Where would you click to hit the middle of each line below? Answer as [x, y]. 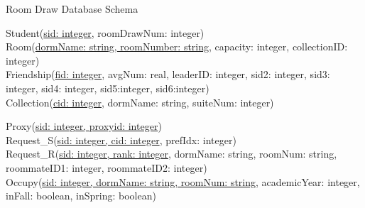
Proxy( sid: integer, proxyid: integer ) [84, 126]
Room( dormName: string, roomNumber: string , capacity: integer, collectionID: [177, 46]
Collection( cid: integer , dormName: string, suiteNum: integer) [140, 102]
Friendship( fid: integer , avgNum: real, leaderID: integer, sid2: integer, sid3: [168, 74]
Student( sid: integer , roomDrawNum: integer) [105, 32]
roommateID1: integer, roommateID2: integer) [107, 167]
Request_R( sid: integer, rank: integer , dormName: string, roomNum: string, [171, 154]
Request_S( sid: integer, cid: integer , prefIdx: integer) [121, 139]
